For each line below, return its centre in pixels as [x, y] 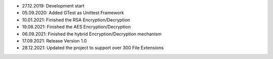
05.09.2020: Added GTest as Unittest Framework [73, 13]
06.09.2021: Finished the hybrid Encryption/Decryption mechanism [92, 34]
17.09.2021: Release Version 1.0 [54, 40]
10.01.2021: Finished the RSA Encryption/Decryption [76, 19]
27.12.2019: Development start [53, 6]
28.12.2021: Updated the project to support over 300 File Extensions [93, 48]
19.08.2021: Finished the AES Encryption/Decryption [76, 27]
